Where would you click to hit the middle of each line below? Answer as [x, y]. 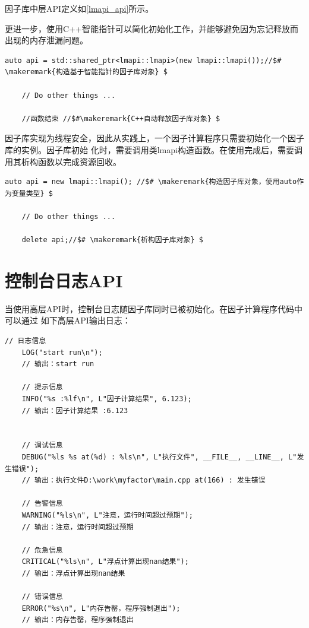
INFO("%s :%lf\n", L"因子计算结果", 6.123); [107, 399]
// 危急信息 [42, 550]
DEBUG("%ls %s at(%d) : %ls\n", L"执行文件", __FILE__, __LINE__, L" [159, 457]
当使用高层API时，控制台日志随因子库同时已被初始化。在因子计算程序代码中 [154, 308]
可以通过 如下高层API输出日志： [68, 320]
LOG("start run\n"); [62, 352]
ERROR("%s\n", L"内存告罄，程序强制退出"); [101, 608]
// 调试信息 [42, 445]
